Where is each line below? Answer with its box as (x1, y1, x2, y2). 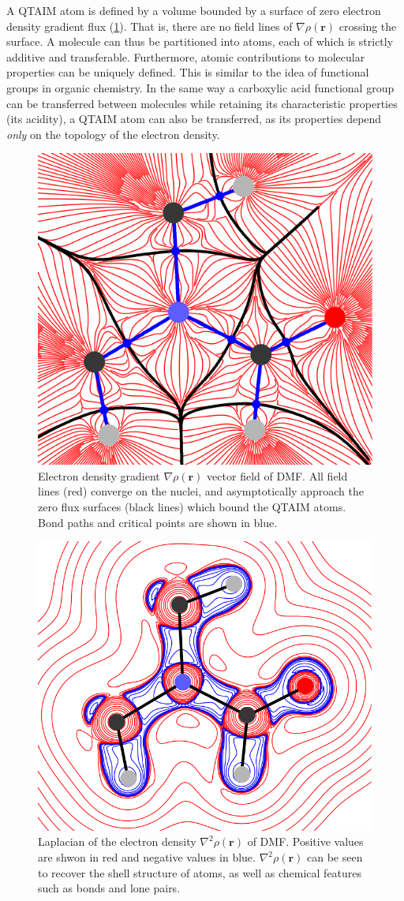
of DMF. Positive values (247, 833, 364, 850)
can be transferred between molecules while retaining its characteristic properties (6, 95, 398, 111)
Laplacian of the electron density (38, 833, 196, 850)
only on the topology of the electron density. (6, 125, 220, 142)
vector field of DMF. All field (207, 467, 348, 484)
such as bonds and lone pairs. (38, 880, 181, 896)
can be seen (307, 849, 363, 865)
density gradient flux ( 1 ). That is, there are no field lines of (6, 17, 293, 34)
